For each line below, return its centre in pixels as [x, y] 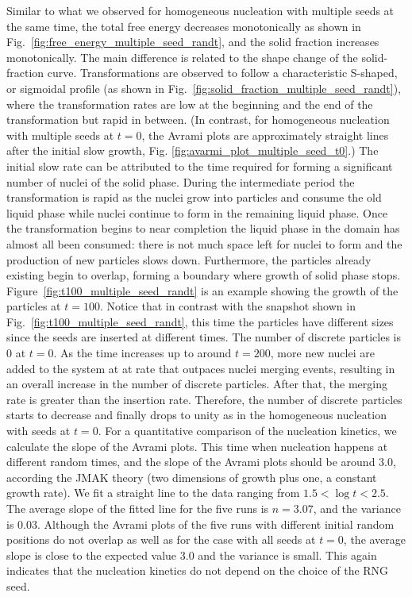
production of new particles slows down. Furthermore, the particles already [189, 259]
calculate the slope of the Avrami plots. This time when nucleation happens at [197, 446]
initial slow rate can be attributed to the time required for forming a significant [200, 166]
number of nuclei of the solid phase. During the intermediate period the [181, 181]
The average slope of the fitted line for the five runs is [138, 508]
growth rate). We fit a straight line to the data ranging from [153, 493]
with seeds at [39, 431]
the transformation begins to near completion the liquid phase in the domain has [203, 228]
